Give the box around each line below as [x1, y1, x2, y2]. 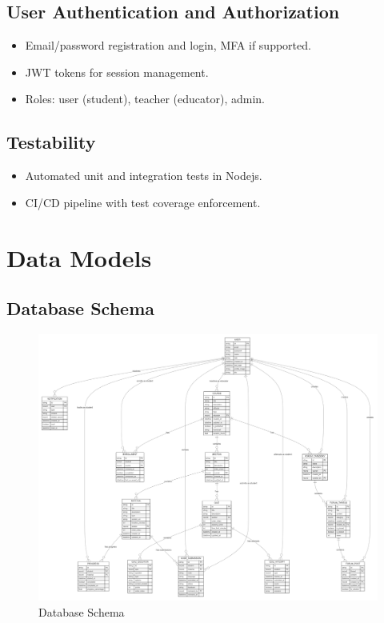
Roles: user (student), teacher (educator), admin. [25, 90, 266, 107]
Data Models [6, 241, 152, 274]
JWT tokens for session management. [25, 63, 209, 80]
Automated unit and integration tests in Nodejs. [25, 167, 262, 184]
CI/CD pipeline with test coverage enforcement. [25, 194, 261, 210]
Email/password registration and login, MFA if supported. [25, 37, 311, 54]
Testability [6, 130, 96, 154]
